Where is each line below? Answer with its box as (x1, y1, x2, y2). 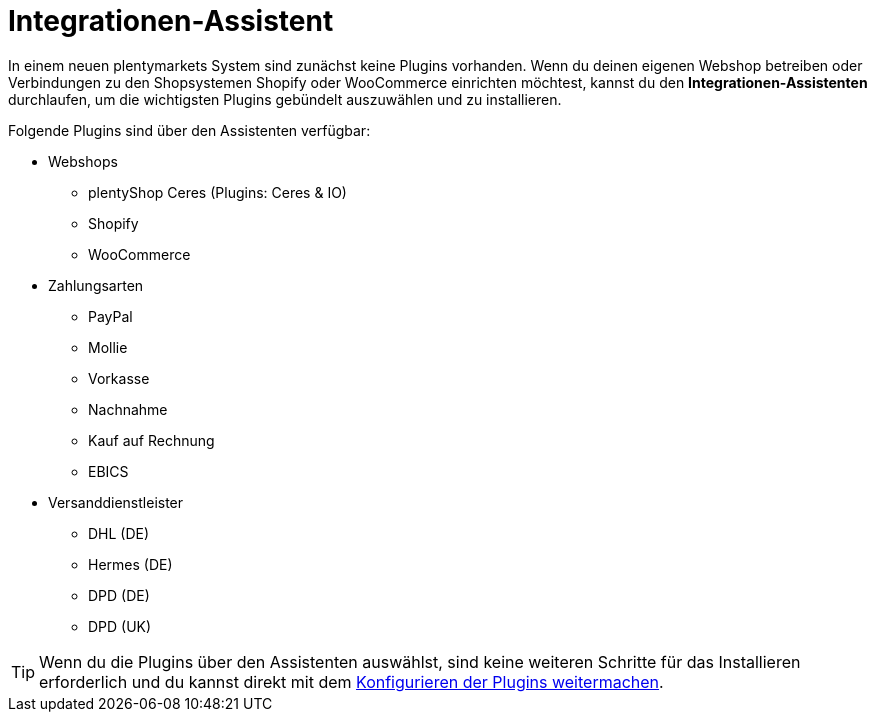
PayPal (88, 307, 133, 325)
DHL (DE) (88, 524, 150, 542)
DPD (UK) (88, 617, 152, 635)
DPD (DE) (88, 586, 150, 604)
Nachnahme (88, 400, 168, 418)
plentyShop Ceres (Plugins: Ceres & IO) (88, 183, 347, 201)
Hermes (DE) (88, 555, 173, 573)
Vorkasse (88, 369, 150, 387)
